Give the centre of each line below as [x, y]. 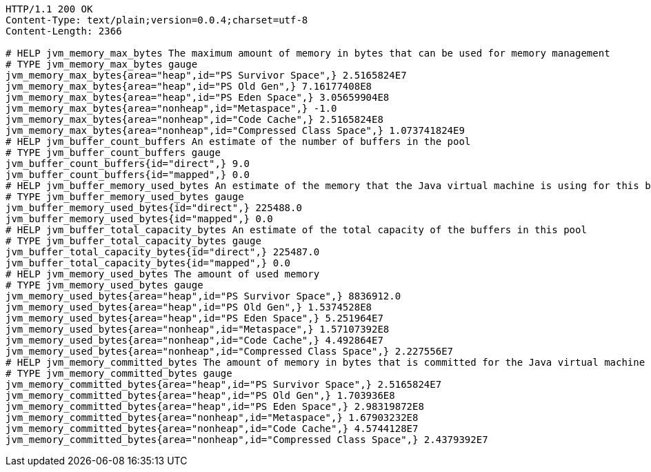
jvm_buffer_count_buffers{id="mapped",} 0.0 [128, 175]
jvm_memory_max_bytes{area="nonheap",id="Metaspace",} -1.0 [171, 108]
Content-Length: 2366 [64, 31]
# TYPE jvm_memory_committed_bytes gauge [119, 373]
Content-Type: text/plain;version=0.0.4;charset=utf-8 [157, 20]
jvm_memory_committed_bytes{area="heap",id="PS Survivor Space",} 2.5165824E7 [224, 384]
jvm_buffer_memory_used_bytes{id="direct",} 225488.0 [154, 208]
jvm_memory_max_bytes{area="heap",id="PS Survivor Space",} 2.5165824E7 [206, 75]
